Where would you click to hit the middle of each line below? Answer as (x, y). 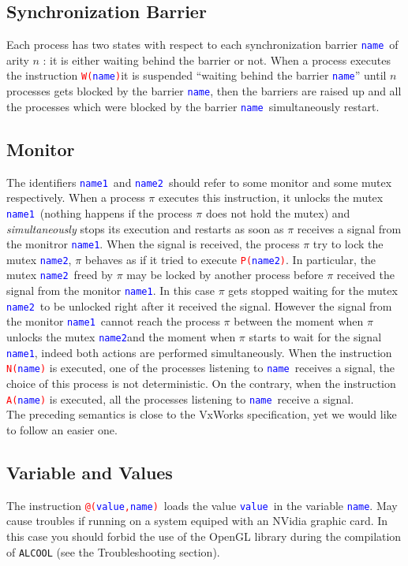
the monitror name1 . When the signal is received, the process (153, 244)
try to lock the (348, 244)
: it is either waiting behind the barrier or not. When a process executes (217, 60)
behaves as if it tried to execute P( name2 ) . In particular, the (230, 259)
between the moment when (299, 321)
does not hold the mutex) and (278, 212)
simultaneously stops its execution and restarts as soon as (145, 228)
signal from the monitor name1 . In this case (110, 290)
